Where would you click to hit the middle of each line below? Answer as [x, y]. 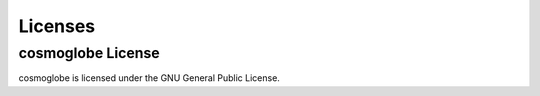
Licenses [57, 26]
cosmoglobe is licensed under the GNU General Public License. [149, 78]
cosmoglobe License [89, 53]
